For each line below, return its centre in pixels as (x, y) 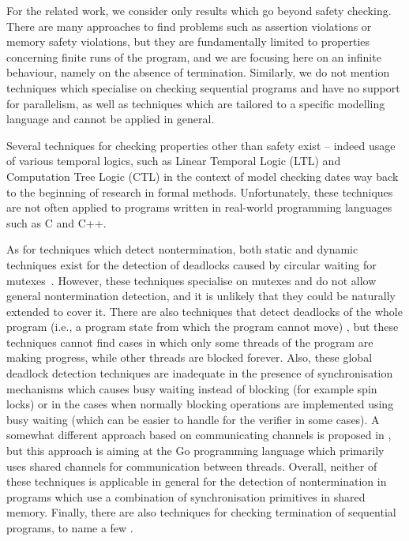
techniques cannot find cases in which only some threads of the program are (190, 342)
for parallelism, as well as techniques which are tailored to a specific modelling (196, 103)
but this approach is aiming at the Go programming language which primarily (195, 451)
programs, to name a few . (70, 528)
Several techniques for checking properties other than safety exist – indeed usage (201, 145)
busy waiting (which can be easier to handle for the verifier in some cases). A (193, 419)
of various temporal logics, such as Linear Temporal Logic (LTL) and (174, 161)
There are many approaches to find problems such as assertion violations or (189, 26)
